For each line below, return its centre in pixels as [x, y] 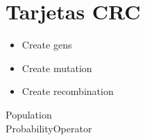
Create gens [47, 45]
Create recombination [68, 91]
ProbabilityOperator [49, 128]
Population [29, 114]
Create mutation [57, 68]
